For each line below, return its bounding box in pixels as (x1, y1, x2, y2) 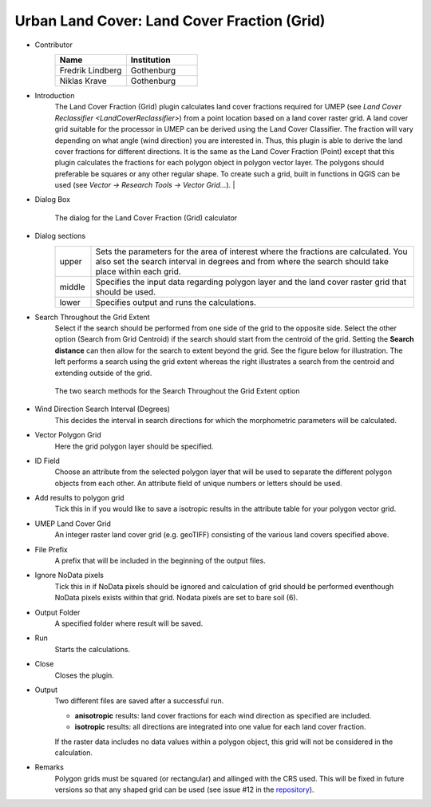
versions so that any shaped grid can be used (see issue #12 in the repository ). (54, 785, 314, 794)
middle (59, 281, 85, 292)
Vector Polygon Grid (34, 430, 101, 440)
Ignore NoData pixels (34, 571, 104, 580)
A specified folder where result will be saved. (54, 619, 204, 628)
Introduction (34, 90, 75, 100)
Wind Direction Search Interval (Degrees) (34, 404, 171, 414)
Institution (130, 54, 171, 65)
